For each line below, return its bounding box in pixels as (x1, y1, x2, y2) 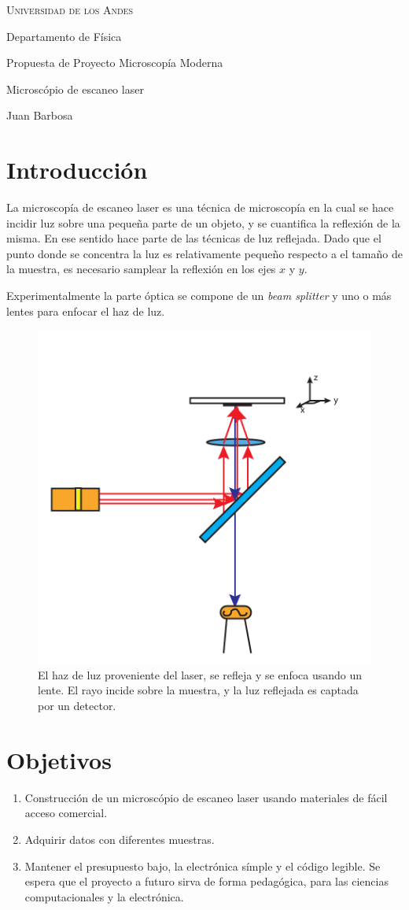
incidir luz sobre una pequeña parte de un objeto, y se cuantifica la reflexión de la (6, 214, 400, 231)
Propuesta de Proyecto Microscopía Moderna (6, 54, 223, 71)
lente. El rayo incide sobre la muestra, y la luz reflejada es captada (38, 682, 359, 698)
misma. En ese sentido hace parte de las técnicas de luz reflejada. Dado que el (6, 230, 381, 246)
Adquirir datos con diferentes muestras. (24, 830, 215, 847)
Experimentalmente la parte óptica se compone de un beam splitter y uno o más (6, 287, 392, 304)
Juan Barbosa (6, 107, 73, 124)
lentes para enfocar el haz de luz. (6, 302, 165, 319)
